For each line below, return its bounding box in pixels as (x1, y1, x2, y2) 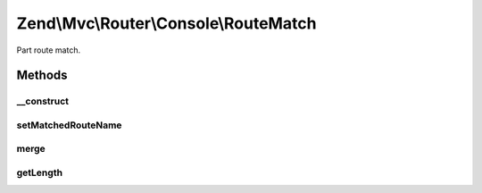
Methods (16, 68, 68, 83)
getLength (16, 166, 62, 179)
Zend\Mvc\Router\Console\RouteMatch (16, 13, 317, 33)
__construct (16, 95, 70, 107)
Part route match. (16, 45, 80, 55)
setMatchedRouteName (16, 119, 122, 131)
